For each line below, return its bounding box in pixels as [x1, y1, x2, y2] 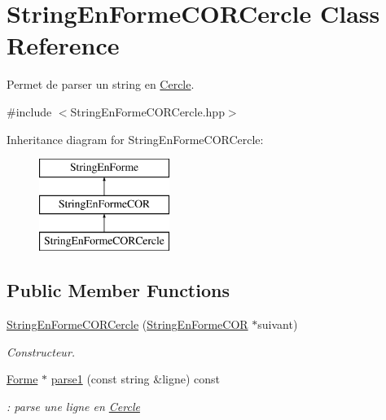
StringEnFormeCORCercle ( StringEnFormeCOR [7, 316, 248, 333]
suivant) [257, 316, 298, 333]
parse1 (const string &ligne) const [50, 370, 220, 387]
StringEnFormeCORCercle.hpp [70, 103, 225, 120]
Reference [7, 28, 120, 62]
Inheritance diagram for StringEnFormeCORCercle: [7, 130, 264, 147]
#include [7, 103, 52, 120]
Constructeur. [7, 343, 76, 360]
